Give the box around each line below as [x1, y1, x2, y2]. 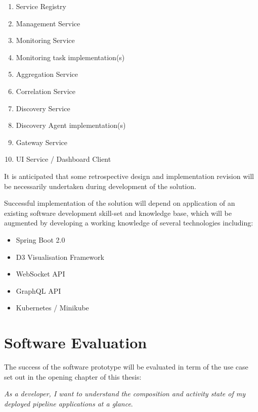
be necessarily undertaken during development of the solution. [4, 180, 196, 191]
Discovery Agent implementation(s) [16, 120, 126, 130]
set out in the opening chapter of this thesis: [4, 371, 142, 382]
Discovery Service [16, 103, 70, 113]
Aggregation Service [16, 69, 78, 79]
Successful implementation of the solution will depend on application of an [4, 198, 235, 208]
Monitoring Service [16, 35, 75, 45]
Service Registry [16, 1, 66, 11]
